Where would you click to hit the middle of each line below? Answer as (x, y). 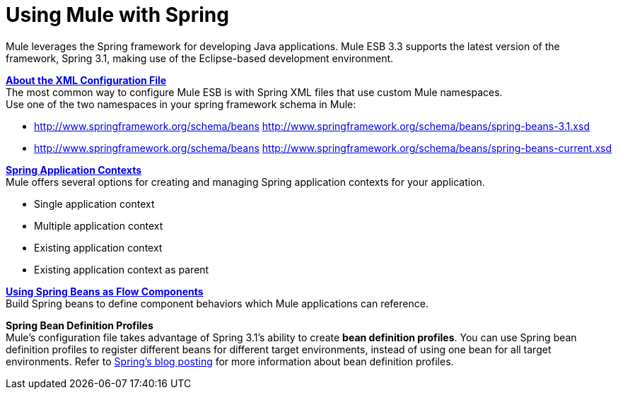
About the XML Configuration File (86, 80)
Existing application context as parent (122, 269)
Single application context (94, 204)
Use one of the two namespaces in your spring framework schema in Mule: (181, 104)
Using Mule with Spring (117, 15)
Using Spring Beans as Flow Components (105, 291)
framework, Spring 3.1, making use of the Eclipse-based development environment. (200, 58)
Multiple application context (99, 225)
